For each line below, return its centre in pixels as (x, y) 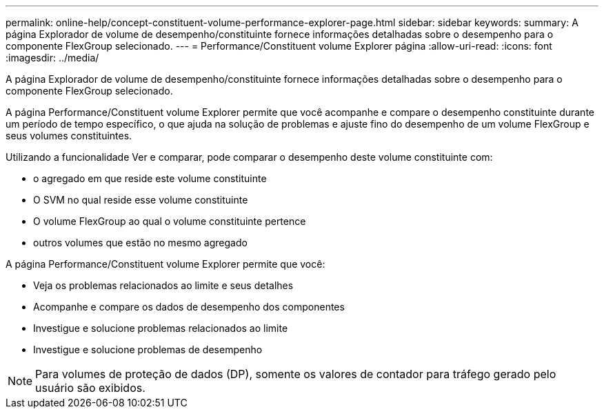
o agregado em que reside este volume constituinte (150, 178)
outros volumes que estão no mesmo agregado (140, 243)
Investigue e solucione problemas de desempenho (148, 349)
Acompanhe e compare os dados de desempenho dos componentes (189, 307)
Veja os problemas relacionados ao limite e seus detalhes (163, 285)
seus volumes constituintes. (69, 136)
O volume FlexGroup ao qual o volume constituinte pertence (170, 221)
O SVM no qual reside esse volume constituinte (141, 200)
